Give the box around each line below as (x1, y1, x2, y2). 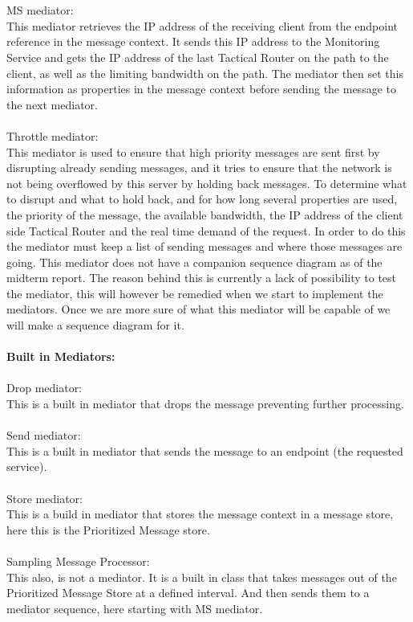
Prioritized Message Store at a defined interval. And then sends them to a (6, 584, 370, 601)
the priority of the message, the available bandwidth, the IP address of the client (6, 206, 403, 223)
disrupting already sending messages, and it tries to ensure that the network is (6, 159, 392, 176)
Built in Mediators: (6, 348, 115, 365)
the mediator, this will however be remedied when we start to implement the (6, 284, 383, 301)
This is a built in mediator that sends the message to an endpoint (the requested (6, 442, 403, 459)
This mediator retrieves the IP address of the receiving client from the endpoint (6, 17, 398, 34)
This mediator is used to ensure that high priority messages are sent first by (6, 143, 380, 160)
